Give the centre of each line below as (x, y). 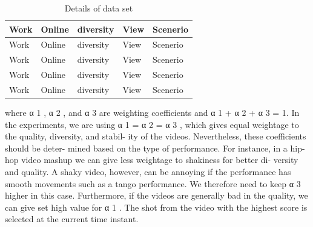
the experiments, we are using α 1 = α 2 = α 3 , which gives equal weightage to (152, 124)
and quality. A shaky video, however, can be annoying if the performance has (148, 172)
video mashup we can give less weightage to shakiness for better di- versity (160, 160)
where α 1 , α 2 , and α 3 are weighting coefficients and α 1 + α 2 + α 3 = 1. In (152, 113)
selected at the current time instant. (72, 219)
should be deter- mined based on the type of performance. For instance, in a (146, 148)
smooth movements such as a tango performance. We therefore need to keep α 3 (153, 183)
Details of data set (99, 8)
